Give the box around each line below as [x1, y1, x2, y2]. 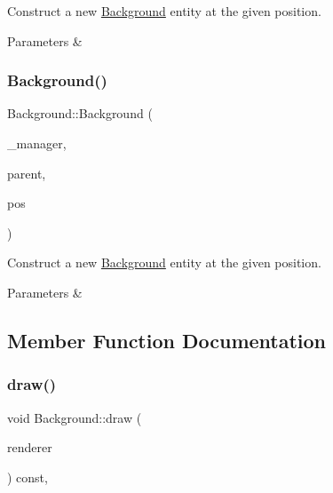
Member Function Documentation [7, 326, 327, 354]
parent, [7, 163, 46, 182]
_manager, [7, 134, 67, 152]
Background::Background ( [7, 104, 153, 123]
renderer [7, 438, 52, 457]
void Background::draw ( [7, 408, 142, 426]
